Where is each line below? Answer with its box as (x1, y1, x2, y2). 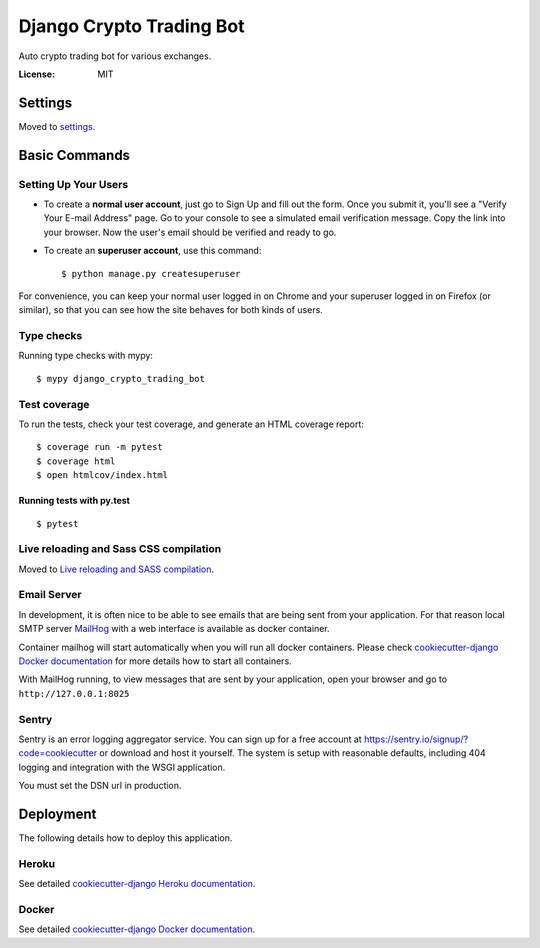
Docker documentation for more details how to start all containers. (18, 655, 292, 667)
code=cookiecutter (18, 747, 98, 759)
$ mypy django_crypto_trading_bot (36, 373, 205, 384)
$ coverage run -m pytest (36, 441, 164, 453)
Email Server (18, 588, 82, 602)
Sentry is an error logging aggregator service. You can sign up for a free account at (18, 733, 362, 745)
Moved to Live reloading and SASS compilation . (18, 563, 215, 575)
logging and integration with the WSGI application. (18, 761, 226, 773)
